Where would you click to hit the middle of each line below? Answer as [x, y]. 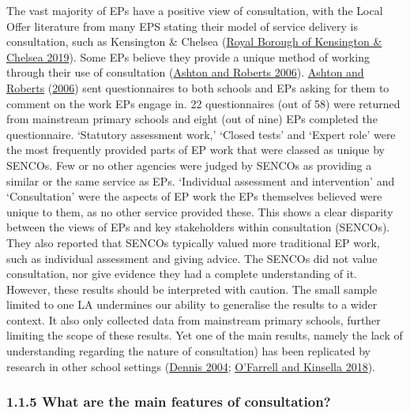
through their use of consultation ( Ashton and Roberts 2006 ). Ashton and [185, 72]
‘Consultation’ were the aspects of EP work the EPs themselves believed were [194, 196]
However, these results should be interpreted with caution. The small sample [192, 289]
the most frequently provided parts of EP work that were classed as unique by [196, 150]
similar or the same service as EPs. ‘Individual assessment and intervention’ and [201, 180]
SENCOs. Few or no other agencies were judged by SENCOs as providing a [189, 165]
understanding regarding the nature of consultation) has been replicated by [188, 351]
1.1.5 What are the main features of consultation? [169, 402]
